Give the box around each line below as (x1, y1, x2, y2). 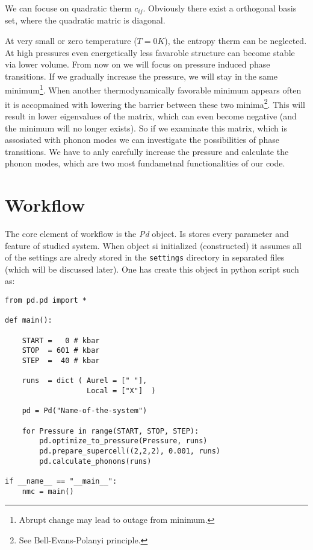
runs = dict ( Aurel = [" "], (22, 376, 147, 385)
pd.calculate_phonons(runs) (39, 457, 152, 466)
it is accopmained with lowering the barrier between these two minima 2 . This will (5, 96, 305, 110)
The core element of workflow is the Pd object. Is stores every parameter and (5, 227, 289, 240)
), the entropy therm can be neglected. (164, 34, 307, 47)
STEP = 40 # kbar (22, 356, 100, 365)
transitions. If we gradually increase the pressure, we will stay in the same (5, 69, 277, 82)
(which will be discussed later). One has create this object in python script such (5, 262, 299, 275)
